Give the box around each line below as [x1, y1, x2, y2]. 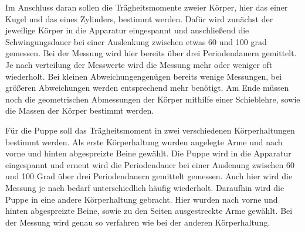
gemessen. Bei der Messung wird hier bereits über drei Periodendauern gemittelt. [5, 47, 297, 59]
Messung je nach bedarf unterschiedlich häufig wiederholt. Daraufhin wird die [5, 181, 284, 193]
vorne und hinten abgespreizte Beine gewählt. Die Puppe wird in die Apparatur [5, 147, 292, 159]
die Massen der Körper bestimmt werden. [5, 104, 154, 117]
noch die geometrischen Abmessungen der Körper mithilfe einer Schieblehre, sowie [5, 93, 300, 105]
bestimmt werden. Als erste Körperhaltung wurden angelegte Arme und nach [5, 135, 283, 148]
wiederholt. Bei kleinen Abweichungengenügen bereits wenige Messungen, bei [5, 70, 282, 82]
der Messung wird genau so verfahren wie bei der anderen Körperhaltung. [5, 216, 270, 228]
